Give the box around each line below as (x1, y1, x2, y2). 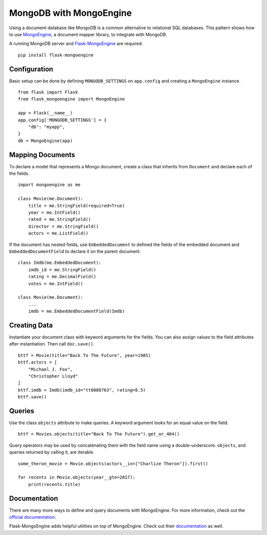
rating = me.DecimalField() (28, 274, 96, 280)
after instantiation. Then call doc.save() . (9, 341, 95, 347)
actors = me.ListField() (28, 231, 89, 236)
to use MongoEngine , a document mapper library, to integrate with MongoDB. (9, 31, 168, 37)
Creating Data (9, 321, 53, 329)
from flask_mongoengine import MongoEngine (18, 97, 125, 102)
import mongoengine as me (18, 182, 81, 188)
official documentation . (9, 514, 56, 520)
